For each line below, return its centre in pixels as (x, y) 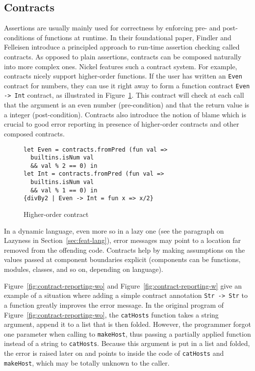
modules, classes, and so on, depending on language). (84, 269)
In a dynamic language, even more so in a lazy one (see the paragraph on (114, 230)
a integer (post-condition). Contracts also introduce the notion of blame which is (125, 114)
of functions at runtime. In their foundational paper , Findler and (134, 37)
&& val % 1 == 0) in (64, 190)
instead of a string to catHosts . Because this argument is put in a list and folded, (127, 343)
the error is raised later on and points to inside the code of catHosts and (114, 353)
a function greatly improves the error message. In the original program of (114, 305)
